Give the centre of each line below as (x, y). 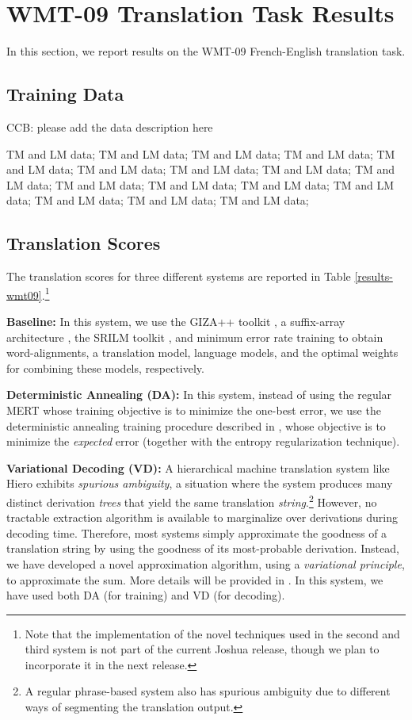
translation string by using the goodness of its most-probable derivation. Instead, (203, 548)
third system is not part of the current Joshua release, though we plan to (202, 649)
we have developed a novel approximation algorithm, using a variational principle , (206, 563)
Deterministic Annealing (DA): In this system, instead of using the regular (199, 394)
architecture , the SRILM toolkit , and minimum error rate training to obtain (195, 337)
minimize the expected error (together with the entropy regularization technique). (203, 441)
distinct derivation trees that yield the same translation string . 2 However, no (192, 500)
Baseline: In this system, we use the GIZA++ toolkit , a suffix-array (176, 321)
